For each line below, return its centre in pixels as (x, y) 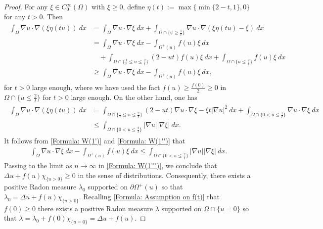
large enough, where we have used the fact (96, 87)
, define (134, 6)
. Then (53, 16)
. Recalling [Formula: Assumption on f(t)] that (149, 196)
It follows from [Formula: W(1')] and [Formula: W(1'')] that (95, 141)
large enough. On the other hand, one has (134, 97)
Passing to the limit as (38, 165)
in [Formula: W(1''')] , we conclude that (158, 165)
